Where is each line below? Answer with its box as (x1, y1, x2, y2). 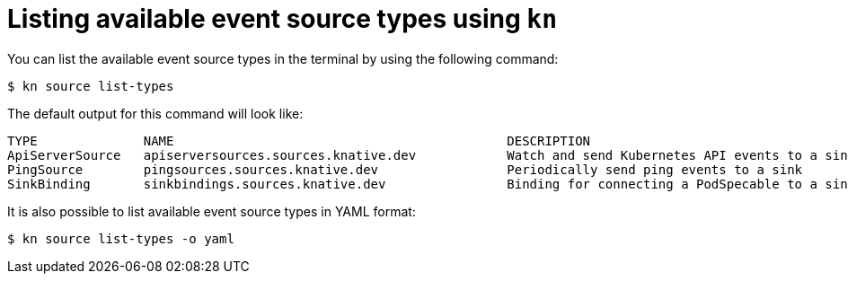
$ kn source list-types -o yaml (7, 231, 234, 246)
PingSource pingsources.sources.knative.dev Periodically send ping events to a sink (7, 162, 803, 177)
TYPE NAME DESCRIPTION (7, 133, 591, 148)
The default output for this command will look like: (7, 105, 304, 121)
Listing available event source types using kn (7, 4, 558, 34)
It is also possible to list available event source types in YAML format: (7, 203, 416, 219)
